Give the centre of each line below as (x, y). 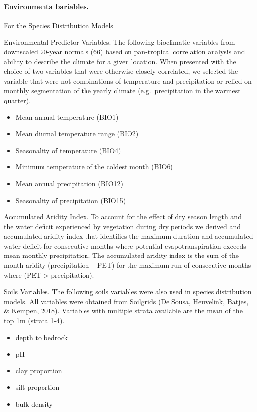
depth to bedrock (42, 337)
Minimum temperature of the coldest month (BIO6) (94, 167)
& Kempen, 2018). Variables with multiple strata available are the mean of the (123, 311)
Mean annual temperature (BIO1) (67, 117)
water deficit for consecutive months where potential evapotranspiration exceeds (125, 245)
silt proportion (38, 387)
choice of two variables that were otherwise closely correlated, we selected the (121, 71)
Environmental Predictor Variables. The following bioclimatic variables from (120, 42)
